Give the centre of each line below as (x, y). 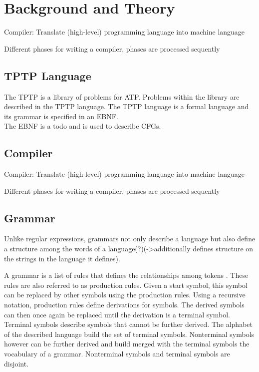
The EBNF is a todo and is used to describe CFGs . (83, 126)
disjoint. (16, 363)
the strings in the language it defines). (62, 258)
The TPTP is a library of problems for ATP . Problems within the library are (122, 96)
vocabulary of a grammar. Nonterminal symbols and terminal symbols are (117, 354)
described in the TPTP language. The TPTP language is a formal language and (127, 106)
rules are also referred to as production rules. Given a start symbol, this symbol (126, 285)
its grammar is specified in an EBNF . (61, 116)
